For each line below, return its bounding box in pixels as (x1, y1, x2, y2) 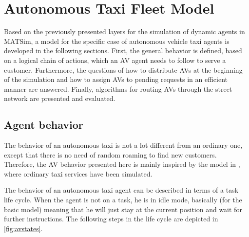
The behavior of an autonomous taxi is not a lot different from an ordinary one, (4, 140, 243, 150)
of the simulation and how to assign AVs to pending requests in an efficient (4, 74, 228, 84)
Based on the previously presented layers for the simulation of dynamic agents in (4, 26, 245, 37)
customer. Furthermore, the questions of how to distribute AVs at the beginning (4, 64, 243, 75)
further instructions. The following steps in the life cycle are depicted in (4, 214, 218, 224)
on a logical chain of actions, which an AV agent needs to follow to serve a (4, 55, 226, 65)
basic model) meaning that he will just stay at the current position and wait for (4, 204, 242, 214)
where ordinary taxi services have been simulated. (4, 168, 153, 178)
